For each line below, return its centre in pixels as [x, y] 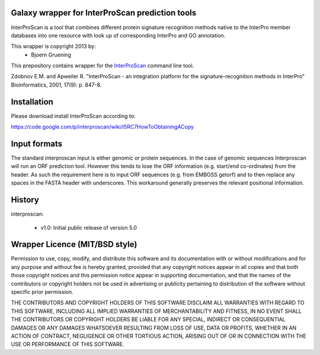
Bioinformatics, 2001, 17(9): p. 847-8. [56, 85]
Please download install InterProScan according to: [73, 116]
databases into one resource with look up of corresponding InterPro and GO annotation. [118, 35]
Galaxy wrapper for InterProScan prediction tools [104, 13]
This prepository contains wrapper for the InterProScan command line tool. [103, 66]
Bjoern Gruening [51, 55]
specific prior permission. [42, 292]
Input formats [37, 143]
